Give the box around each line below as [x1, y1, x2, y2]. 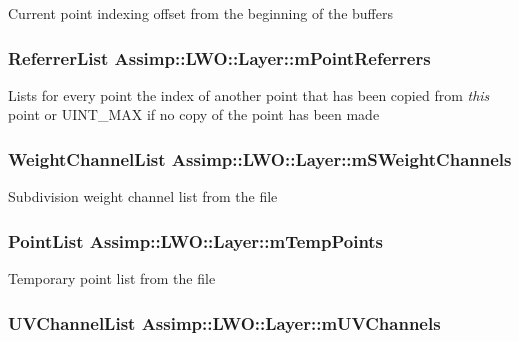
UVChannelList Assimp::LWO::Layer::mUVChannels [8, 310, 441, 335]
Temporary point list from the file [8, 268, 216, 289]
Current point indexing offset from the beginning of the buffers [8, 3, 393, 23]
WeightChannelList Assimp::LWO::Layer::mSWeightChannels [8, 146, 512, 171]
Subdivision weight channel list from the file [8, 186, 278, 207]
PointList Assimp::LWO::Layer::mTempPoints [8, 228, 384, 253]
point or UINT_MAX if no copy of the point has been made [8, 104, 380, 125]
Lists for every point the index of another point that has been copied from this [8, 84, 490, 105]
